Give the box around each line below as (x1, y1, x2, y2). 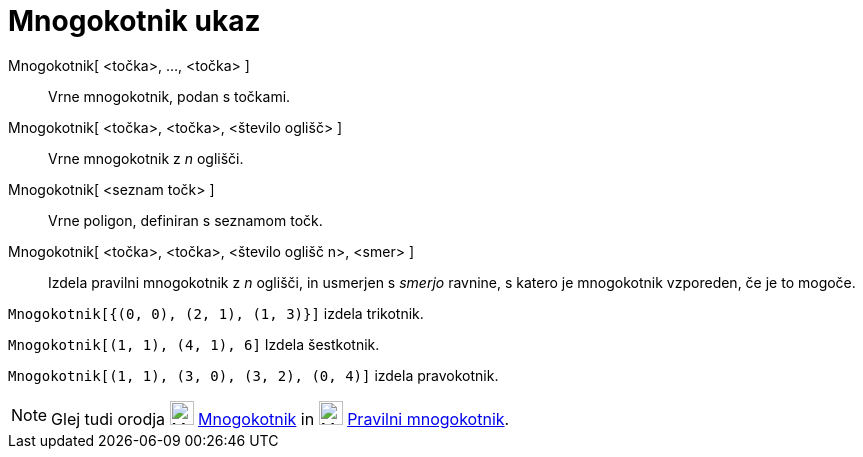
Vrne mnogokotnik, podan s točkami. (48, 87, 291, 105)
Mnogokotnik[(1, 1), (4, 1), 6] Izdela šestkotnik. (8, 335, 380, 353)
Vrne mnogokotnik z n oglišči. (48, 149, 244, 167)
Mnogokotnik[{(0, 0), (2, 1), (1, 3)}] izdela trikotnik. (8, 304, 424, 322)
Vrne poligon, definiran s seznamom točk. (48, 211, 323, 229)
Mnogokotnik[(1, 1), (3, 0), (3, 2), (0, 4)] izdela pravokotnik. (8, 366, 499, 384)
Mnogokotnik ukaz (8, 4, 261, 38)
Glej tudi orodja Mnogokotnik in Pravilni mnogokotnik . (51, 408, 510, 429)
